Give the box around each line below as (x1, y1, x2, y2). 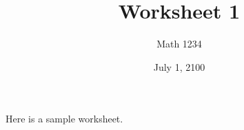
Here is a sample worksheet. (6, 111, 123, 126)
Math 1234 (156, 36, 202, 51)
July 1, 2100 (153, 59, 205, 74)
